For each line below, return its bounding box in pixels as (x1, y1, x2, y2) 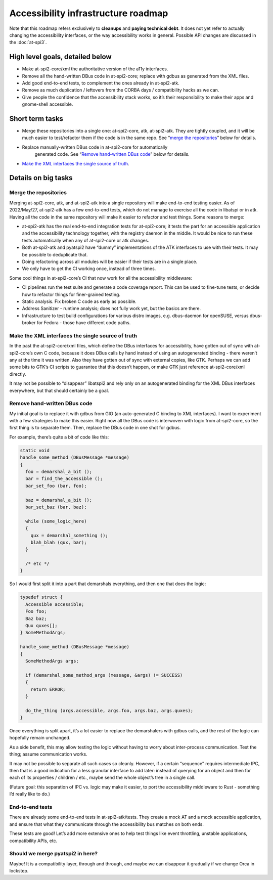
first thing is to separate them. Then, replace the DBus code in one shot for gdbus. (9, 425, 181, 431)
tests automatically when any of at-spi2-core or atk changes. (22, 237, 149, 243)
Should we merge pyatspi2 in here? (9, 850, 98, 857)
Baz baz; (25, 615, 47, 622)
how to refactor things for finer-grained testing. (22, 291, 121, 297)
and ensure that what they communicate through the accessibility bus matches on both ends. (9, 821, 204, 827)
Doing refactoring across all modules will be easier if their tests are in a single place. (22, 258, 198, 265)
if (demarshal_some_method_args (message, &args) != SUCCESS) (25, 672, 183, 678)
